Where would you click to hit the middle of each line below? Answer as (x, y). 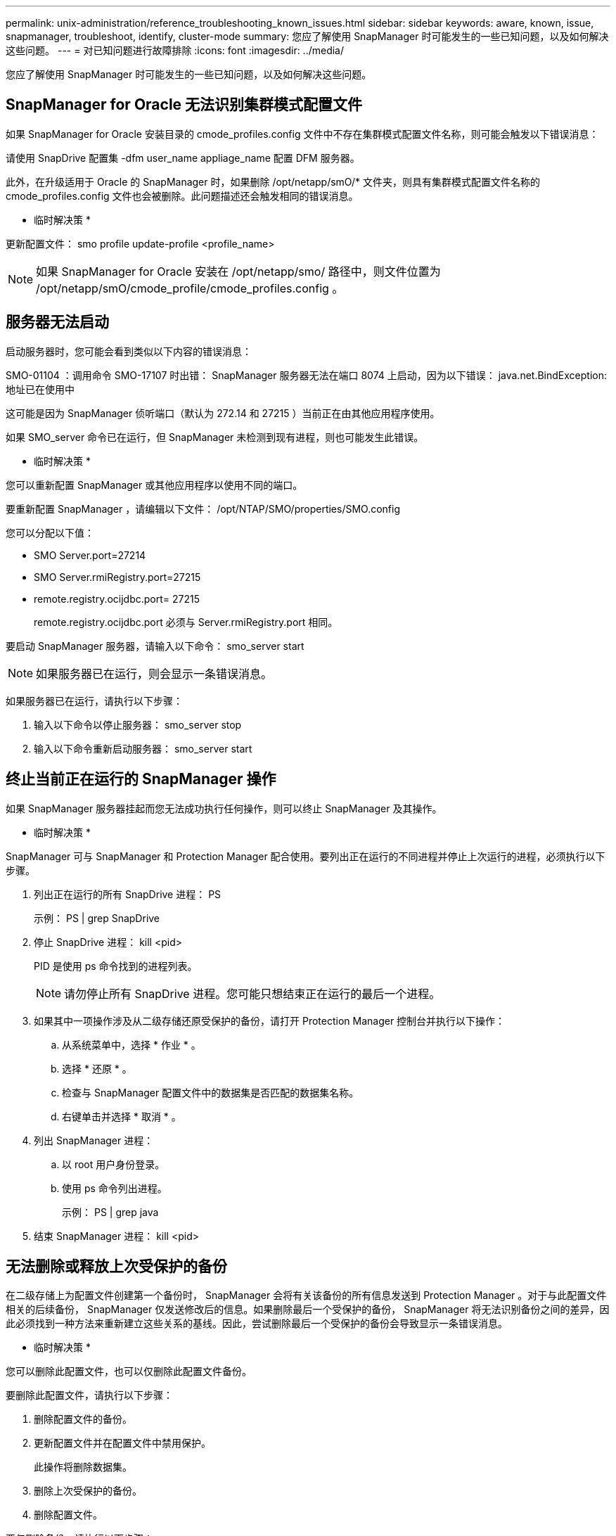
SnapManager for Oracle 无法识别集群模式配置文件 (184, 105)
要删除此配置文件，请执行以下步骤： (89, 1395)
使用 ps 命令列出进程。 (115, 1188)
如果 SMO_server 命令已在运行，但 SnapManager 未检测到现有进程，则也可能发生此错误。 (215, 437)
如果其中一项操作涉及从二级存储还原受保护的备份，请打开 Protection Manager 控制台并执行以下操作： (270, 1020)
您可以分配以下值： (50, 532)
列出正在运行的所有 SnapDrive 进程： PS (128, 894)
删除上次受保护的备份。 (88, 1491)
